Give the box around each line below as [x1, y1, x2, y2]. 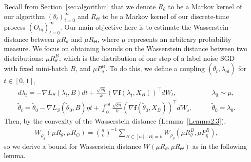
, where [97, 34, 119, 44]
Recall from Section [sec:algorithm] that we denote [4, 1, 156, 11]
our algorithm [4, 11, 45, 21]
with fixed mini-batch [4, 63, 68, 73]
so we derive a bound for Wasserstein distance [4, 141, 141, 151]
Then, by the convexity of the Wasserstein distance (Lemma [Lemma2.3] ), [4, 116, 226, 126]
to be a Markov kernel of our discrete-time [102, 11, 229, 21]
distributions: [4, 53, 44, 63]
